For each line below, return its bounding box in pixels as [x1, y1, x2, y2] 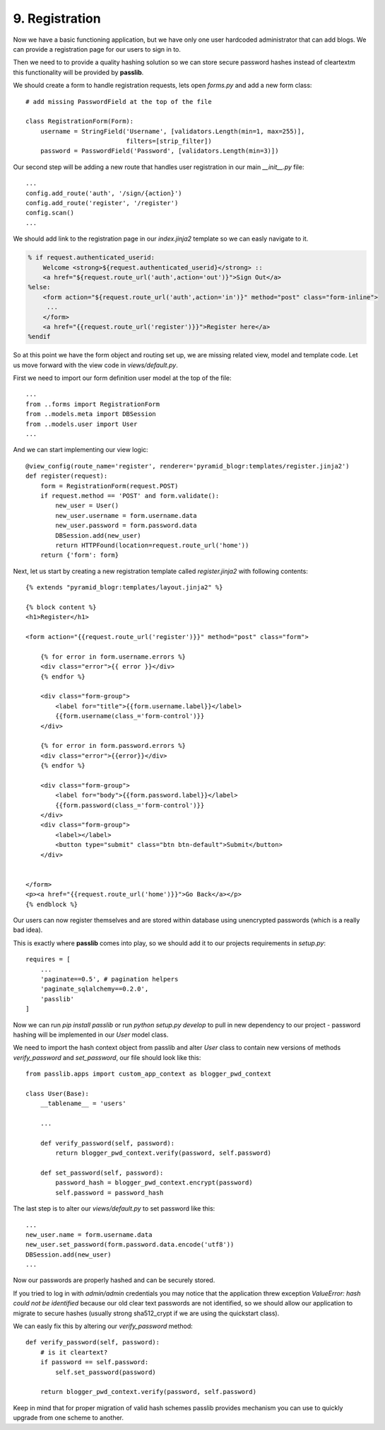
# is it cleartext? [40, 1348, 108, 1356]
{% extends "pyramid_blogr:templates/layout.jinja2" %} [25, 584, 223, 592]
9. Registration [13, 11, 102, 26]
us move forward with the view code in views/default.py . [13, 361, 178, 369]
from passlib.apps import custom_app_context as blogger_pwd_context [25, 1070, 272, 1078]
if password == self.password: [40, 1359, 149, 1366]
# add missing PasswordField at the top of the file [25, 98, 212, 105]
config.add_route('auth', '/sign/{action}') [25, 189, 183, 197]
